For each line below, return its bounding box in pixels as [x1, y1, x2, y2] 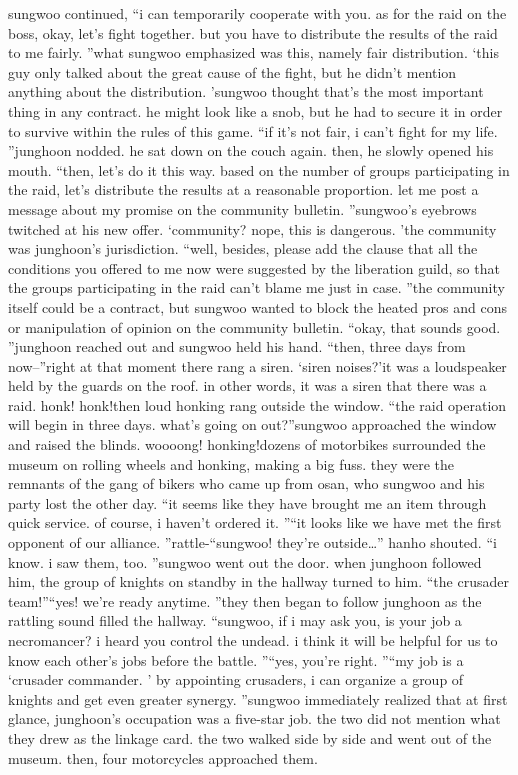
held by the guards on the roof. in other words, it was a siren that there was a [8, 375, 487, 396]
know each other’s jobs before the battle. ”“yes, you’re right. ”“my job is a [8, 649, 464, 670]
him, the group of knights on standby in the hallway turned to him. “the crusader [8, 571, 509, 592]
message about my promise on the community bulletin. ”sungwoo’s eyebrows [8, 198, 477, 219]
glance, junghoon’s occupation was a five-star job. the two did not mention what [8, 708, 501, 729]
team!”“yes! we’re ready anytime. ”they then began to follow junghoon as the [8, 590, 482, 611]
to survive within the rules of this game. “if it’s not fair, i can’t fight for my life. [8, 120, 498, 141]
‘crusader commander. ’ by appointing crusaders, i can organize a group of [8, 669, 464, 690]
